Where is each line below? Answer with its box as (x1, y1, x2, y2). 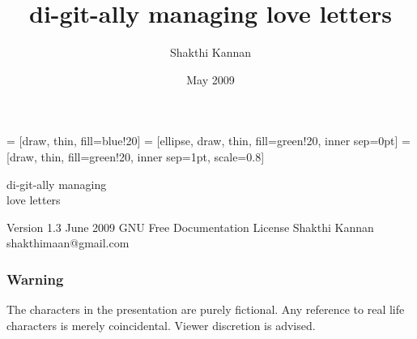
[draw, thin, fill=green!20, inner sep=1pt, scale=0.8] (6, 148, 265, 165)
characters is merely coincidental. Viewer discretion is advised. (6, 316, 316, 333)
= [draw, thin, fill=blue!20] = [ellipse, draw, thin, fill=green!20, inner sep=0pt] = (6, 132, 411, 149)
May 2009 (186, 71, 235, 88)
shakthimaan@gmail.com (6, 234, 130, 251)
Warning (6, 268, 64, 289)
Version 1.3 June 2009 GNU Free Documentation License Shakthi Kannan (6, 218, 374, 235)
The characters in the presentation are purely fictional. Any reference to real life (6, 301, 405, 318)
